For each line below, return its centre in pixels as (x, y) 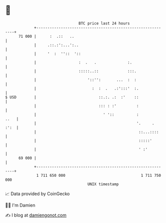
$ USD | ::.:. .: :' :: (72, 97)
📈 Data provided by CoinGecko (38, 194)
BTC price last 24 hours (104, 23)
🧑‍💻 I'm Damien (20, 205)
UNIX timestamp (103, 184)
